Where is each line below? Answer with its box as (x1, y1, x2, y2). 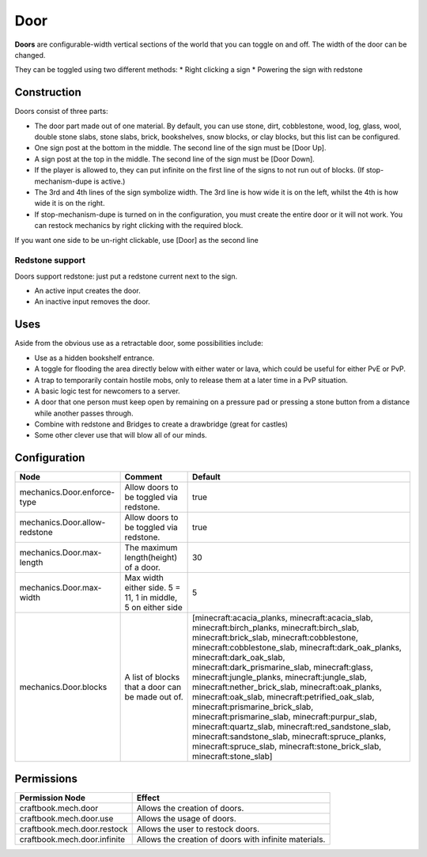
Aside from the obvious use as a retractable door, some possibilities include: (14, 339, 264, 348)
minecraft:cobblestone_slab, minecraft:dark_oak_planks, (191, 642, 402, 653)
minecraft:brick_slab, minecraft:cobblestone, (191, 632, 359, 643)
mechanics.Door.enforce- (19, 487, 115, 498)
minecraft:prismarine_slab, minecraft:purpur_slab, (191, 711, 377, 722)
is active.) (93, 176, 126, 186)
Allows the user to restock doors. (136, 823, 260, 834)
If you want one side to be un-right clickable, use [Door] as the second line (14, 235, 259, 245)
